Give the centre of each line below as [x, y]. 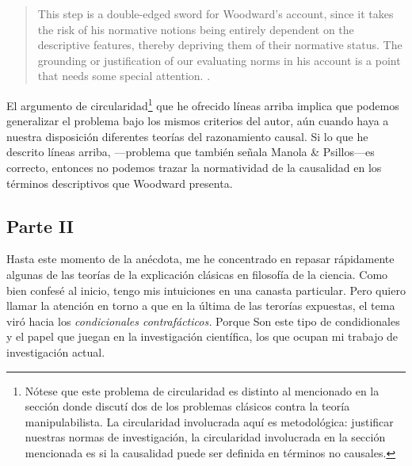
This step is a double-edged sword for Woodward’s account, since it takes [216, 13]
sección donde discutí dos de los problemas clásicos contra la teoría [187, 406]
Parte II [40, 225]
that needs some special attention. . [124, 76]
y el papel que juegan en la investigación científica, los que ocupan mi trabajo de [202, 336]
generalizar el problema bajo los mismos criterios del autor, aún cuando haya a [198, 121]
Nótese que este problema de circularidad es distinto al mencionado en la [202, 390]
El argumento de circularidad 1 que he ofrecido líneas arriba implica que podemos [203, 104]
